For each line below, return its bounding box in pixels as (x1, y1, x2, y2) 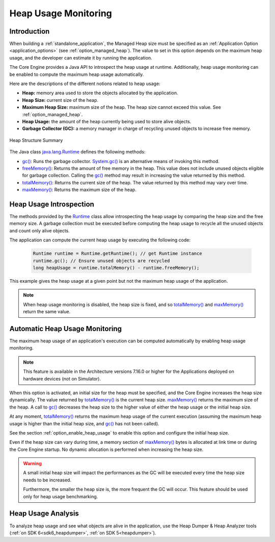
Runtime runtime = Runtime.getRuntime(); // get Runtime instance (33, 251, 202, 257)
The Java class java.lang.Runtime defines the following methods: (9, 149, 146, 155)
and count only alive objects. (9, 227, 70, 234)
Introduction (9, 27, 50, 36)
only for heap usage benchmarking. (23, 493, 98, 499)
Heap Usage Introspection (9, 200, 94, 208)
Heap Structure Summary (9, 137, 63, 143)
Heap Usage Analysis (9, 509, 79, 518)
